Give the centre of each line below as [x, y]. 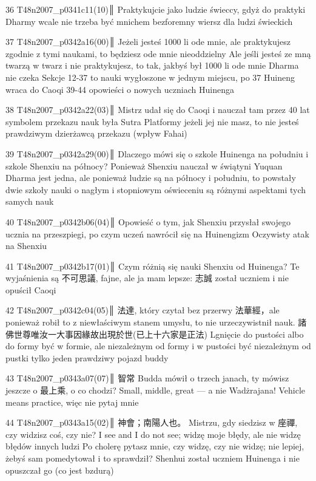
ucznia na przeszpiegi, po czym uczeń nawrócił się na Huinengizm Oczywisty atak [157, 234]
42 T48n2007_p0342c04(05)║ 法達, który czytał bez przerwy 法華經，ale [143, 310]
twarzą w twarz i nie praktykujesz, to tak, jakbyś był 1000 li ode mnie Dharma [152, 65]
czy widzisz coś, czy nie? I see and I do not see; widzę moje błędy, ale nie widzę [153, 434]
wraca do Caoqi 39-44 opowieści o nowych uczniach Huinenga [120, 89]
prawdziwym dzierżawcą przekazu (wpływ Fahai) [96, 133]
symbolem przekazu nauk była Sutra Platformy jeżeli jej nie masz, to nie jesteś [152, 121]
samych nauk [30, 201]
